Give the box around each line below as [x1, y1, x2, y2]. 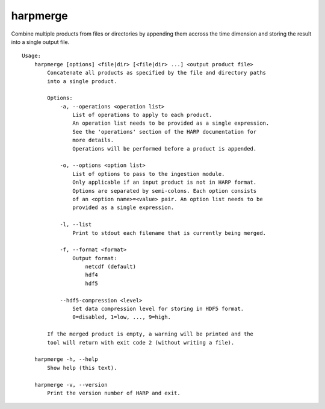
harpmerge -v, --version [34, 381, 108, 388]
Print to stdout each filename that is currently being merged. [72, 229, 267, 236]
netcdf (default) [85, 263, 137, 270]
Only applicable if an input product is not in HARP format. [72, 179, 257, 186]
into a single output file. [11, 38, 70, 45]
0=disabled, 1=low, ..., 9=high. [72, 314, 172, 320]
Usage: [22, 52, 42, 60]
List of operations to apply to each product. [72, 111, 212, 119]
